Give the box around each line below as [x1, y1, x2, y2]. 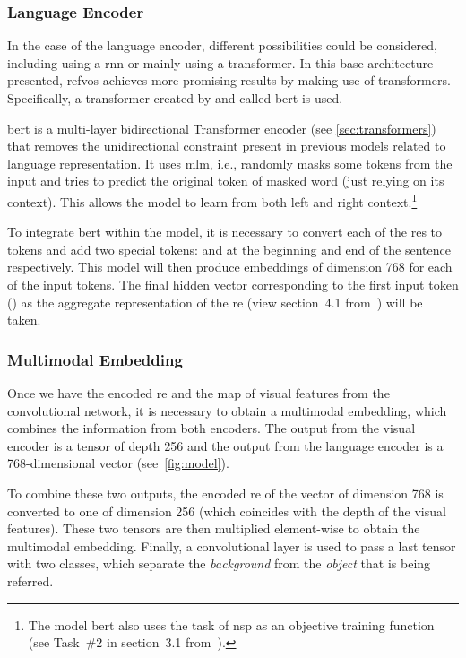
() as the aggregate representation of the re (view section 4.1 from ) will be [7, 292, 423, 311]
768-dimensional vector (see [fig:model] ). [7, 454, 229, 472]
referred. [7, 571, 54, 590]
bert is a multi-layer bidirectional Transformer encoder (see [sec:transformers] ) [7, 118, 436, 137]
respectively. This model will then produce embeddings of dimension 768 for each [7, 257, 453, 276]
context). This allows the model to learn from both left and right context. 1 [7, 189, 418, 211]
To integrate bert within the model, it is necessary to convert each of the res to [7, 222, 443, 241]
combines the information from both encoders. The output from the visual [7, 419, 416, 437]
